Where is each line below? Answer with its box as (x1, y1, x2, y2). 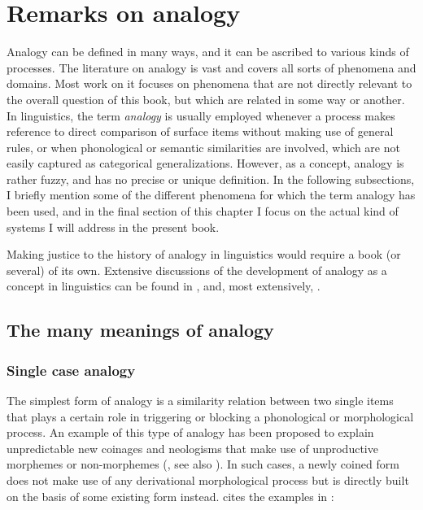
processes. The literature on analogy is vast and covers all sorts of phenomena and (7, 59, 416, 76)
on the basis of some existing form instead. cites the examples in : (7, 487, 334, 504)
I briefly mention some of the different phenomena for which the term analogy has (7, 186, 416, 203)
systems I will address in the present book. (7, 218, 220, 235)
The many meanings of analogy (7, 317, 274, 342)
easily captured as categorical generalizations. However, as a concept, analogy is (7, 155, 404, 172)
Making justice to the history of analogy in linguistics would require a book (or (7, 246, 401, 263)
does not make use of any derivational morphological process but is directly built (7, 472, 409, 488)
